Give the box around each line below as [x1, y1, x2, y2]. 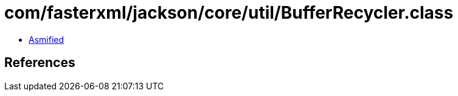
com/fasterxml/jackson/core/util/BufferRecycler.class [4, 2, 454, 23]
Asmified [29, 34, 64, 45]
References [4, 55, 75, 71]
